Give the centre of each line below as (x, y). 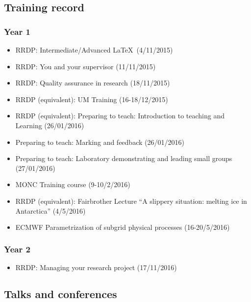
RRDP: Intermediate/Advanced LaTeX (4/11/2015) (94, 50)
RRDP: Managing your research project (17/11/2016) (96, 267)
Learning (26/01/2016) (50, 125)
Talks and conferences (61, 293)
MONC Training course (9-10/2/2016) (73, 184)
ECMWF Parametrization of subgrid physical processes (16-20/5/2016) (123, 227)
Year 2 (17, 249)
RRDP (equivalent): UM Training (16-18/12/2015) (92, 99)
